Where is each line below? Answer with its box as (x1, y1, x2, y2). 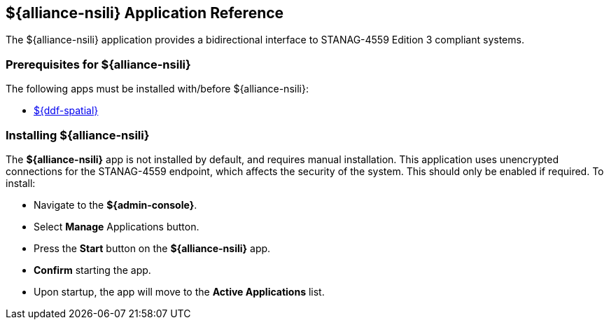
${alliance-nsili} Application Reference (6, 4, 284, 22)
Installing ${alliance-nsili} (6, 127, 150, 142)
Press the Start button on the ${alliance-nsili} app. (34, 242, 271, 254)
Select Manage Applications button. (34, 220, 199, 233)
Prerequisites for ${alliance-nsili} (6, 57, 191, 71)
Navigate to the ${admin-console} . (34, 198, 197, 211)
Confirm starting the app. (34, 263, 151, 276)
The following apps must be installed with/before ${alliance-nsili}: (6, 83, 309, 95)
